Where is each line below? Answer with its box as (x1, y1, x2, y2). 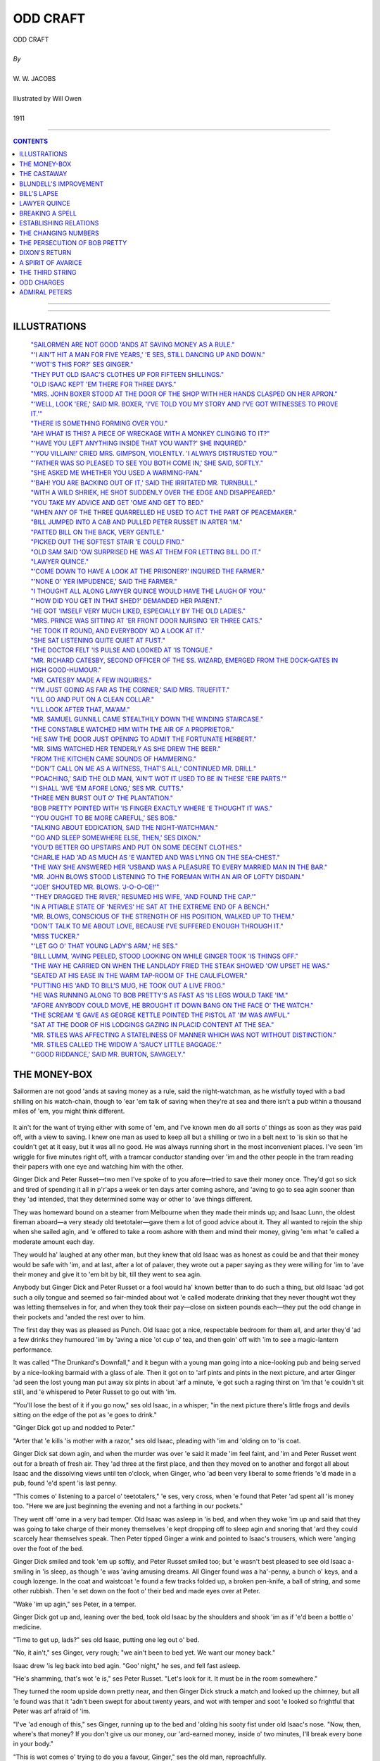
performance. (13, 1345, 53, 1354)
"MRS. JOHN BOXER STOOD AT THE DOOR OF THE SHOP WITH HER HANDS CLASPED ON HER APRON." (30, 390, 338, 398)
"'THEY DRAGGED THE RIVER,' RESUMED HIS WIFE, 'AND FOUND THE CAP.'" (30, 892, 257, 901)
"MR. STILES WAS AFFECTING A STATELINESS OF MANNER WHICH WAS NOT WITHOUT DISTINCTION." (30, 1031, 337, 1039)
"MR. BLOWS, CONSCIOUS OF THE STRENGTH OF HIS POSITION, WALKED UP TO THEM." (30, 912, 296, 921)
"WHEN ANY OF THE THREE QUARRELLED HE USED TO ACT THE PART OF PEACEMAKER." (30, 508, 297, 516)
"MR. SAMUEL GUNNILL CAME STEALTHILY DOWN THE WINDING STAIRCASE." (30, 715, 264, 723)
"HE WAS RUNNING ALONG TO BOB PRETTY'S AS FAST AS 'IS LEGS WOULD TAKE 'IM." (30, 991, 289, 1000)
